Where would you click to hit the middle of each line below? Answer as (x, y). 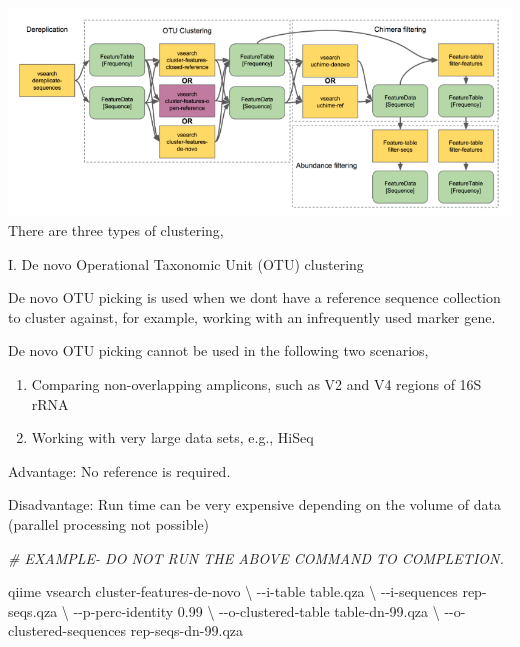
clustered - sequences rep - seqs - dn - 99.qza (125, 630)
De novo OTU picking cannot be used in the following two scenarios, (218, 350)
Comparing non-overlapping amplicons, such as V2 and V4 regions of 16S (256, 384)
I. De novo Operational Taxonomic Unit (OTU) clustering (186, 263)
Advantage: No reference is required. (119, 470)
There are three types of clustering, (116, 230)
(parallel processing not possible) (109, 524)
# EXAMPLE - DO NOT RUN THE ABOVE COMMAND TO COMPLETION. (256, 557)
